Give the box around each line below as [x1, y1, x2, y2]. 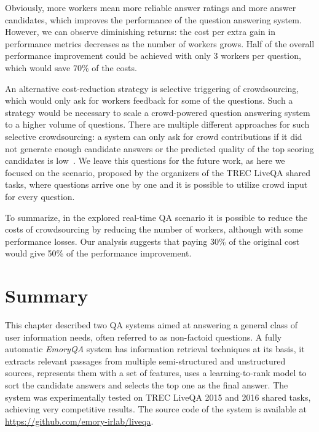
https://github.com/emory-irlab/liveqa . [5, 414, 154, 427]
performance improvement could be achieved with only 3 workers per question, [5, 49, 301, 62]
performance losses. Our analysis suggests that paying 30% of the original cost [5, 234, 300, 247]
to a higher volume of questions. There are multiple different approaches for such [5, 118, 310, 131]
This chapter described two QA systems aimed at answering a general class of [5, 318, 297, 331]
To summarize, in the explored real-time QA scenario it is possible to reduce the [5, 210, 308, 223]
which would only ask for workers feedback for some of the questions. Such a [5, 94, 293, 107]
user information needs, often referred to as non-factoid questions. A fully [5, 330, 282, 343]
